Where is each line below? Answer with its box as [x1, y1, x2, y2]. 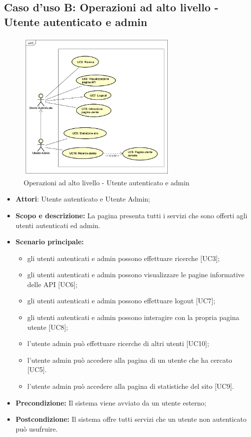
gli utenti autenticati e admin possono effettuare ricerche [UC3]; [27, 253, 220, 263]
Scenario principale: [15, 236, 84, 247]
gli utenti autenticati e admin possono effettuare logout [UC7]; [27, 295, 216, 306]
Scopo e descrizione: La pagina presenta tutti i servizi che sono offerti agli [15, 210, 248, 220]
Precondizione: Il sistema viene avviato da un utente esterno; [15, 397, 206, 408]
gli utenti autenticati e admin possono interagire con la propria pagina [27, 312, 240, 322]
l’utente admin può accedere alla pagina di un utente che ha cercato [27, 354, 232, 365]
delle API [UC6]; [27, 279, 78, 289]
